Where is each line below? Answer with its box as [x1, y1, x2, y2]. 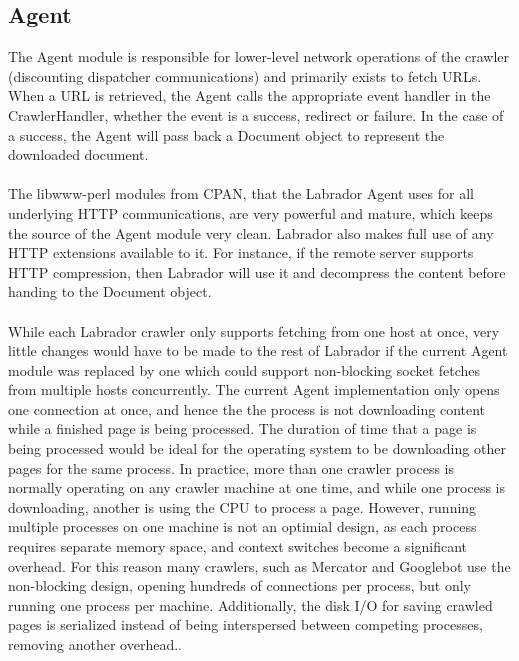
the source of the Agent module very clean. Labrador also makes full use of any [8, 222, 494, 243]
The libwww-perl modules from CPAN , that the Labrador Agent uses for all [8, 183, 474, 204]
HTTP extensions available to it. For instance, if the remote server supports [8, 242, 474, 263]
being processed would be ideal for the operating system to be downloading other [8, 438, 506, 459]
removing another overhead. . [8, 634, 182, 655]
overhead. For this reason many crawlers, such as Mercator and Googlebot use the [8, 555, 511, 576]
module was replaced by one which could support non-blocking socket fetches [8, 359, 481, 380]
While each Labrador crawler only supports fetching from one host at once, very [8, 320, 500, 341]
